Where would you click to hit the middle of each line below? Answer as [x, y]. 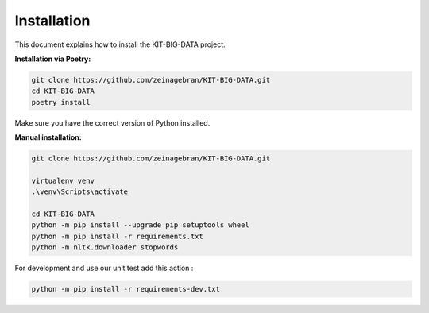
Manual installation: [48, 137]
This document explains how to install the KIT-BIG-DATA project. [120, 44]
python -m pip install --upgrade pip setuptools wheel [140, 225]
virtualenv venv [63, 180]
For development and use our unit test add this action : [104, 268]
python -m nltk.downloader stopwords [105, 247]
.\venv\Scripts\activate [80, 192]
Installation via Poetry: [53, 59]
